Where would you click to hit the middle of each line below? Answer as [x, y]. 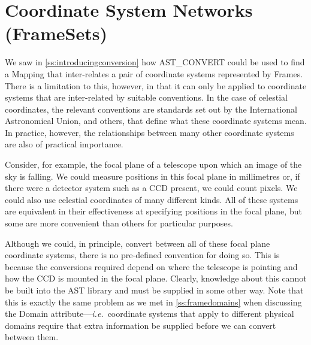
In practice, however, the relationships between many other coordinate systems [150, 132]
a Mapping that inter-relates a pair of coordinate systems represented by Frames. [154, 73]
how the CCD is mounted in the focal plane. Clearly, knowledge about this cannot [156, 278]
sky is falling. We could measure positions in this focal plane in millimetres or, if [153, 176]
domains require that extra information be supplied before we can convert [141, 325]
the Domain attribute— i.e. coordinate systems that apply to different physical [150, 314]
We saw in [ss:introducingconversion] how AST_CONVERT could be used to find [155, 62]
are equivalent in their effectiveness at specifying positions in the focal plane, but [153, 211]
